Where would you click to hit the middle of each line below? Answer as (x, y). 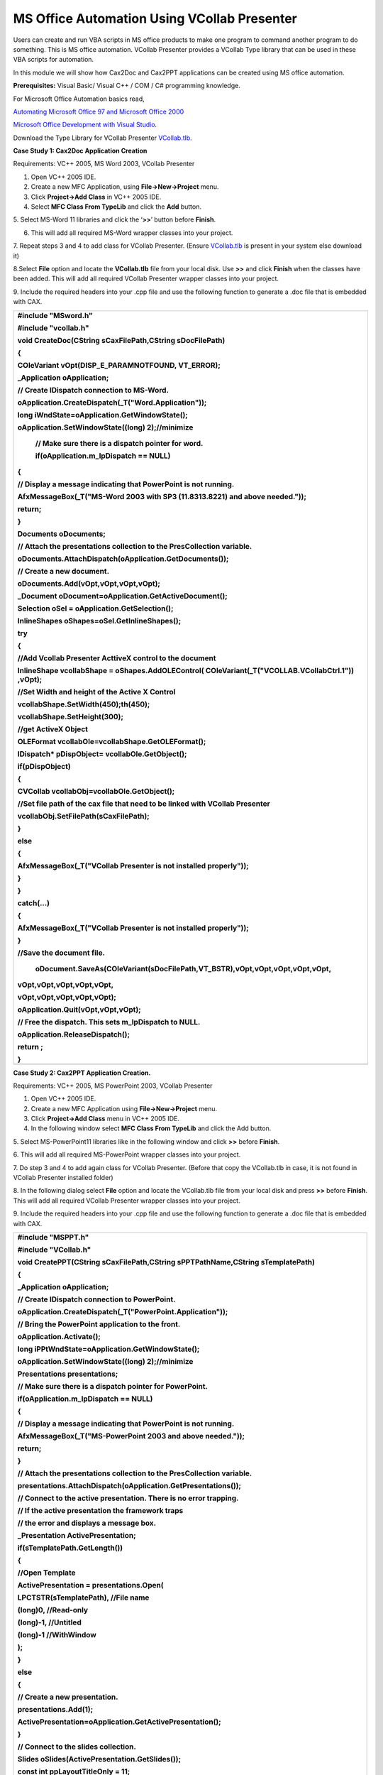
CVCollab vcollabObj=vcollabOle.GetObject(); (96, 791)
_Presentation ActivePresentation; (77, 1535)
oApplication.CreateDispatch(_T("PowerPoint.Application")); (123, 1312)
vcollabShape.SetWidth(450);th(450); (84, 704)
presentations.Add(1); (55, 1709)
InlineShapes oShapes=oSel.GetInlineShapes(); (99, 621)
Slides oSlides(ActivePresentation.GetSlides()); (99, 1759)
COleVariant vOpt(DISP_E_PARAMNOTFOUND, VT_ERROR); (119, 365)
